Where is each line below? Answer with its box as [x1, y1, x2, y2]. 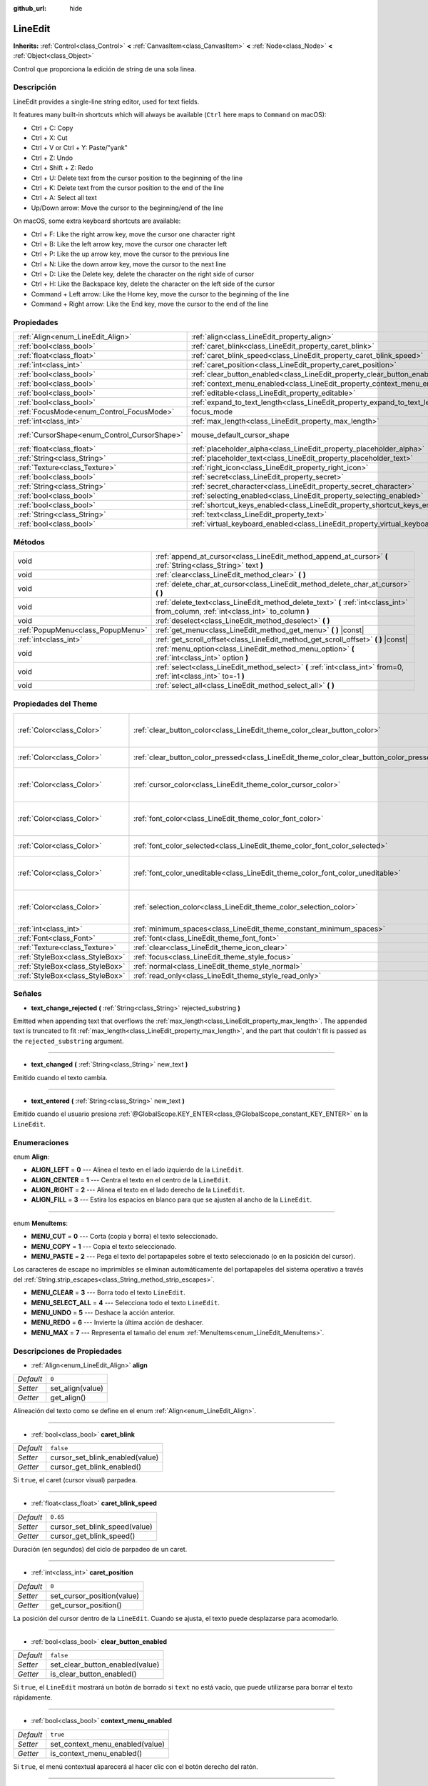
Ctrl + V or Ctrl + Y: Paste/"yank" [31, 144, 128, 152]
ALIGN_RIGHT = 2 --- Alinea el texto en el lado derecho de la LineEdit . [31, 1186, 245, 1194]
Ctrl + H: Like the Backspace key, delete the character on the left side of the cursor [31, 279, 275, 289]
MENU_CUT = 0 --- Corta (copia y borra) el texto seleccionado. [31, 1232, 218, 1241]
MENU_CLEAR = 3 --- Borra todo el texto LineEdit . [31, 1288, 185, 1297]
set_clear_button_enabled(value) [50, 1660, 160, 1670]
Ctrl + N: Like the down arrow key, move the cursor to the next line [31, 259, 226, 268]
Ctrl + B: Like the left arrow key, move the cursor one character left [31, 239, 228, 248]
